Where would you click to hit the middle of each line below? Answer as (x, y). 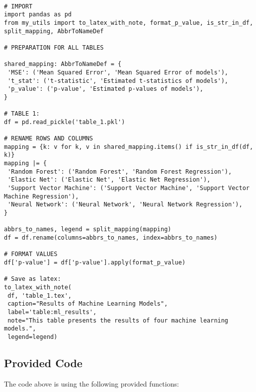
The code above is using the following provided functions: (91, 383)
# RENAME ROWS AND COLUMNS (48, 139)
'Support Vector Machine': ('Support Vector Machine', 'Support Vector (128, 188)
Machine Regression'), (42, 196)
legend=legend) (33, 337)
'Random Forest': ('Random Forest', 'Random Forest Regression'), (120, 171)
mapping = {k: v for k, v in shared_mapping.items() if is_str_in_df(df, (129, 147)
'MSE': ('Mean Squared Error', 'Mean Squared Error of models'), (118, 72)
